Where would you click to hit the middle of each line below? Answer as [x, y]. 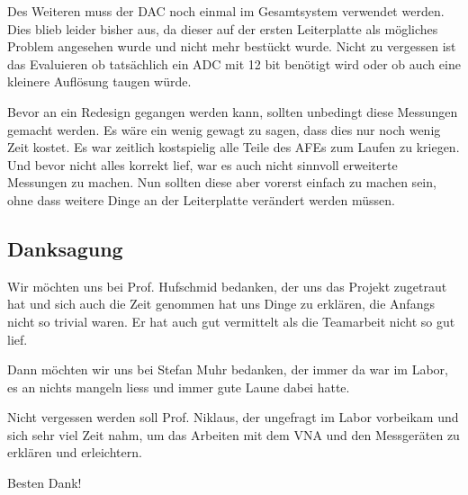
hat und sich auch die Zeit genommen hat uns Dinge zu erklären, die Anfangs [221, 304]
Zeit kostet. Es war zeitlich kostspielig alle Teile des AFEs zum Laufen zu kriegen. [234, 147]
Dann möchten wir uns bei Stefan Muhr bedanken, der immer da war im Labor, [228, 369]
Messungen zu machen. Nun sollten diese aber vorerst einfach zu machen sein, [222, 182]
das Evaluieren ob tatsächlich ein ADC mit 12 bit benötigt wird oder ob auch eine [234, 63]
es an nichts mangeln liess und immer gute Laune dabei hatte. [179, 387]
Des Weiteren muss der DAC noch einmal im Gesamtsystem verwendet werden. [226, 11]
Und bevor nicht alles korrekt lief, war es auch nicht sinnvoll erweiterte [202, 164]
